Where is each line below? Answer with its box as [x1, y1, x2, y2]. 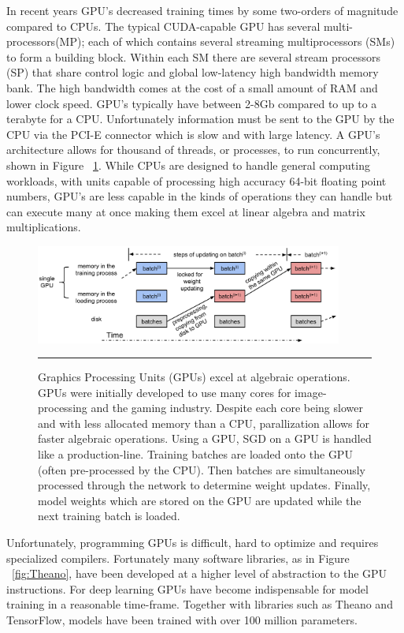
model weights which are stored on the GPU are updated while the [38, 492, 361, 508]
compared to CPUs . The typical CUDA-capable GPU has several [6, 17, 321, 34]
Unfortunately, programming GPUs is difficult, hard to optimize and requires [6, 534, 379, 551]
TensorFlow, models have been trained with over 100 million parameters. [6, 612, 358, 627]
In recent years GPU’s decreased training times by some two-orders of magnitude [6, 2, 398, 18]
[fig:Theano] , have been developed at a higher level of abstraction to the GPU [12, 565, 387, 582]
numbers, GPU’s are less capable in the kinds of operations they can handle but [6, 188, 393, 204]
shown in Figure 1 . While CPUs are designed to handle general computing [6, 156, 370, 173]
